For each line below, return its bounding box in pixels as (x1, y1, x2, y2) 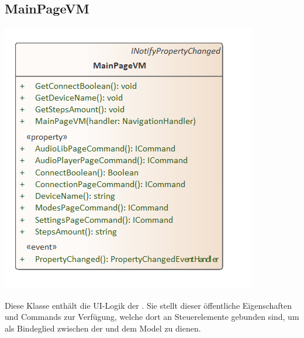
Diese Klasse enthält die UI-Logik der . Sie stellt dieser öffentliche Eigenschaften (5, 299, 292, 311)
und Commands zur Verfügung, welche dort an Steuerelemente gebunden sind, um (5, 311, 299, 323)
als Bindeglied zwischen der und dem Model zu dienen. (5, 322, 201, 334)
